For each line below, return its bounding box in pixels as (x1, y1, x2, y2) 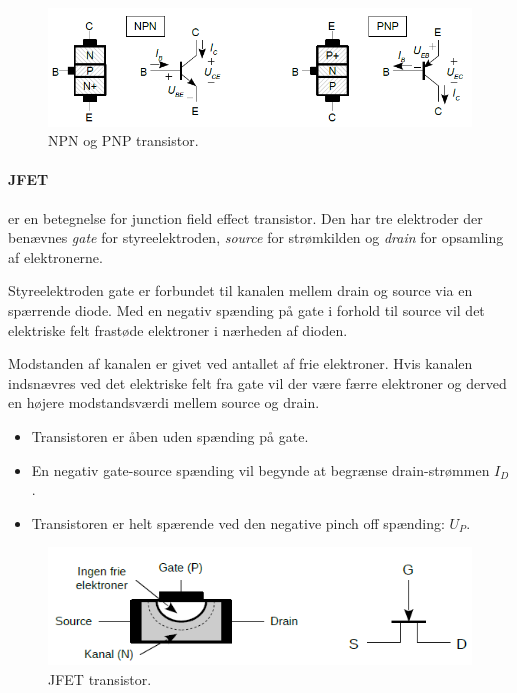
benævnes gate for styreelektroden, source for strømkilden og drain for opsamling (8, 227, 504, 248)
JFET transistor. (48, 669, 152, 689)
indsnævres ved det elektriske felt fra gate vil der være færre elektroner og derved (8, 372, 507, 393)
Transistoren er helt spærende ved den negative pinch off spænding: (31, 512, 445, 533)
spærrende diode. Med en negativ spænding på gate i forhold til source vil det (8, 300, 485, 320)
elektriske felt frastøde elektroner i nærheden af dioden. (8, 319, 348, 340)
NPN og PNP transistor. (48, 130, 199, 151)
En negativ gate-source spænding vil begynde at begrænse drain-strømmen (31, 459, 490, 480)
